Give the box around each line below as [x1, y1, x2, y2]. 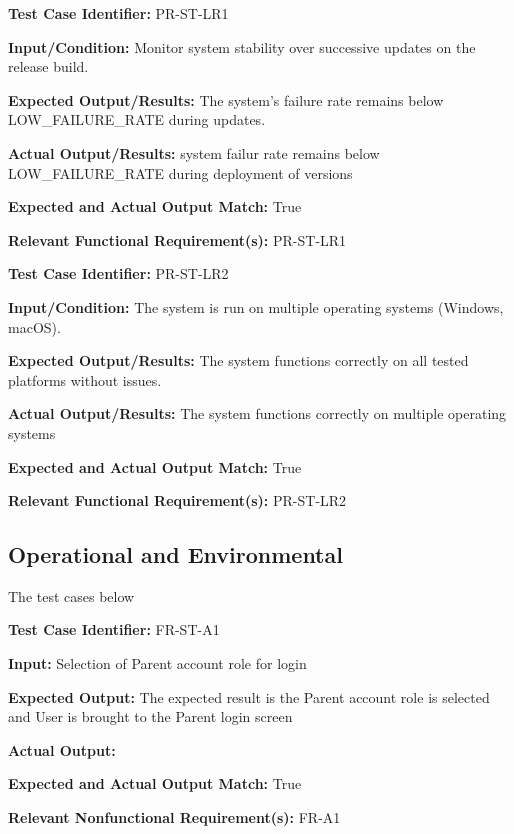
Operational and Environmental [8, 539, 343, 570]
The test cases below [8, 585, 135, 606]
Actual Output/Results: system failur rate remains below [8, 142, 380, 163]
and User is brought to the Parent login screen [8, 706, 293, 727]
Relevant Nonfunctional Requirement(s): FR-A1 [8, 807, 341, 828]
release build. [8, 56, 89, 77]
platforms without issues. [8, 369, 162, 390]
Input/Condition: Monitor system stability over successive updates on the [8, 36, 476, 57]
